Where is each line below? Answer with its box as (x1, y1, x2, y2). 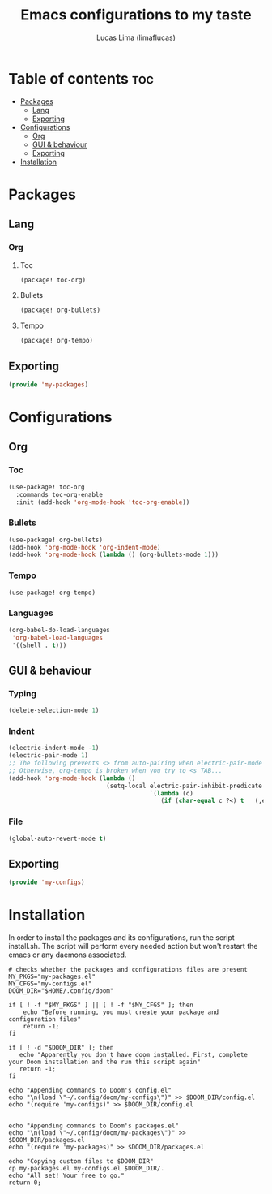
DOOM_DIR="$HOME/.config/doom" (8, 987, 114, 995)
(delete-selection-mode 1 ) (8, 706, 100, 715)
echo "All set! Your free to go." (8, 1171, 125, 1180)
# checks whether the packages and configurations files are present (8, 966, 249, 974)
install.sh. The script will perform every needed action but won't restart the (8, 942, 258, 951)
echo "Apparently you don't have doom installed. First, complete (19, 1051, 249, 1059)
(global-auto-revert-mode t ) (8, 834, 107, 843)
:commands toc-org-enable (15, 490, 104, 498)
